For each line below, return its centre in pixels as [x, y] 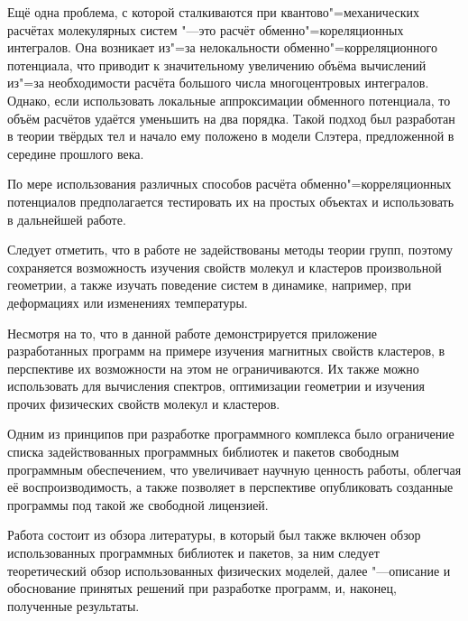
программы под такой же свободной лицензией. [138, 504]
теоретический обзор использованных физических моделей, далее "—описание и [229, 570]
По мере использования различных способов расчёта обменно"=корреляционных [229, 184]
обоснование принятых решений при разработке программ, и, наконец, [202, 588]
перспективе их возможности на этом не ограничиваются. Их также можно [213, 368]
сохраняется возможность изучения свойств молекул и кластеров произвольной [225, 267]
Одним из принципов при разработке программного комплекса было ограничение [231, 434]
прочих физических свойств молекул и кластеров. [144, 403]
